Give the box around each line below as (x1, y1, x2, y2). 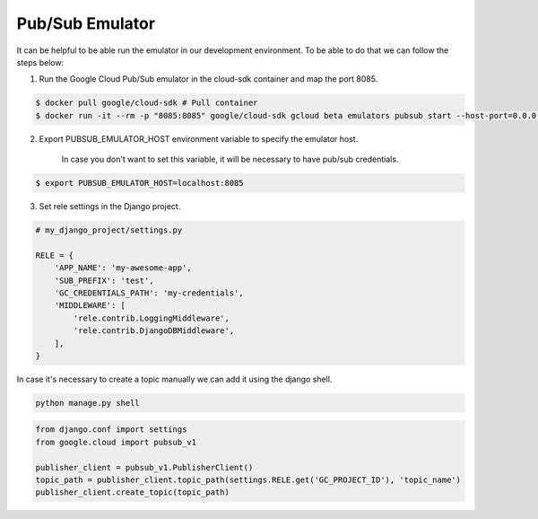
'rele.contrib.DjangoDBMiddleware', (73, 326, 235, 336)
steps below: (16, 57, 65, 67)
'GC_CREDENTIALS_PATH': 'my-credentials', (54, 287, 244, 298)
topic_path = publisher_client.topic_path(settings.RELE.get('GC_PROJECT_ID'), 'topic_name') (35, 475, 462, 485)
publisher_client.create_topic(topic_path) (35, 488, 230, 497)
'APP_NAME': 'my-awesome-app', (54, 263, 192, 273)
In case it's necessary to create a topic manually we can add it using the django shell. (16, 374, 333, 384)
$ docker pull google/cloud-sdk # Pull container (35, 98, 258, 108)
